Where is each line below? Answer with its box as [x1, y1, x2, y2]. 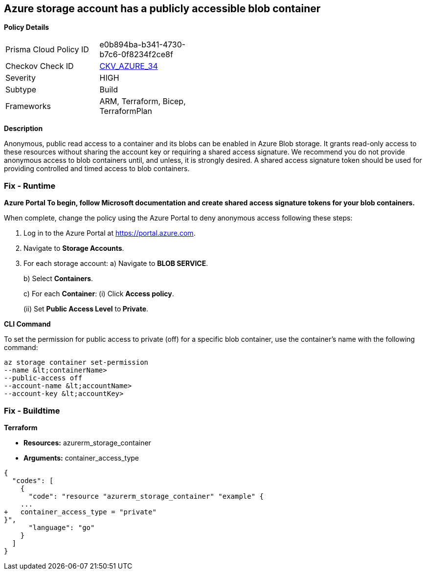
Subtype [5, 85, 37, 95]
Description [4, 124, 43, 133]
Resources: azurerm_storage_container [23, 438, 151, 447]
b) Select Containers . [23, 274, 93, 283]
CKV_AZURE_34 [99, 61, 158, 71]
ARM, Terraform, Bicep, [99, 96, 186, 107]
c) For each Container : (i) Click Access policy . [23, 289, 174, 298]
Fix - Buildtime [4, 405, 60, 416]
